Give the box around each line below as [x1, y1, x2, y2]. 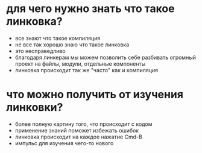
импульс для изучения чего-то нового [14, 139, 114, 146]
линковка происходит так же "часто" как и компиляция [14, 66, 159, 73]
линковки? [6, 101, 63, 114]
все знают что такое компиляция [14, 34, 101, 42]
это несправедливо [14, 47, 66, 54]
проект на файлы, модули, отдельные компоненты [14, 60, 146, 67]
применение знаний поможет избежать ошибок [14, 126, 139, 134]
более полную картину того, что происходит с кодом [14, 120, 153, 128]
